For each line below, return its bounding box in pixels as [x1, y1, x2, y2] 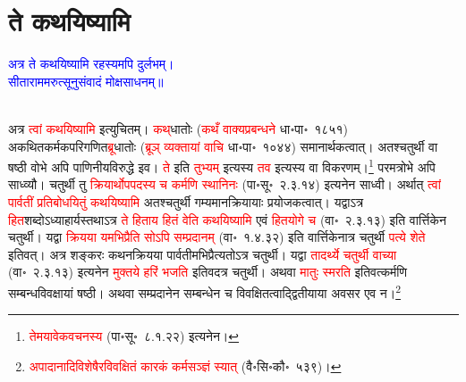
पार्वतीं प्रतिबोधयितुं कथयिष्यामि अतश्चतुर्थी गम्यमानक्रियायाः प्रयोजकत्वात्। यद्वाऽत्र [8, 192, 364, 211]
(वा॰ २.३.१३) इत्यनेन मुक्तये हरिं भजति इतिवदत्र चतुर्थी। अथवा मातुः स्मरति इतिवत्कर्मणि [8, 262, 408, 281]
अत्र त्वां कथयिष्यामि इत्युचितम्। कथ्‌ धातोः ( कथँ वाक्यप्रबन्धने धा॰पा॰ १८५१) [8, 119, 348, 137]
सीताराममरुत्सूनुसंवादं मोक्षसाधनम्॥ [8, 71, 164, 90]
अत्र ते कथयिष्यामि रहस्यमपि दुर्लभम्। [8, 54, 174, 73]
